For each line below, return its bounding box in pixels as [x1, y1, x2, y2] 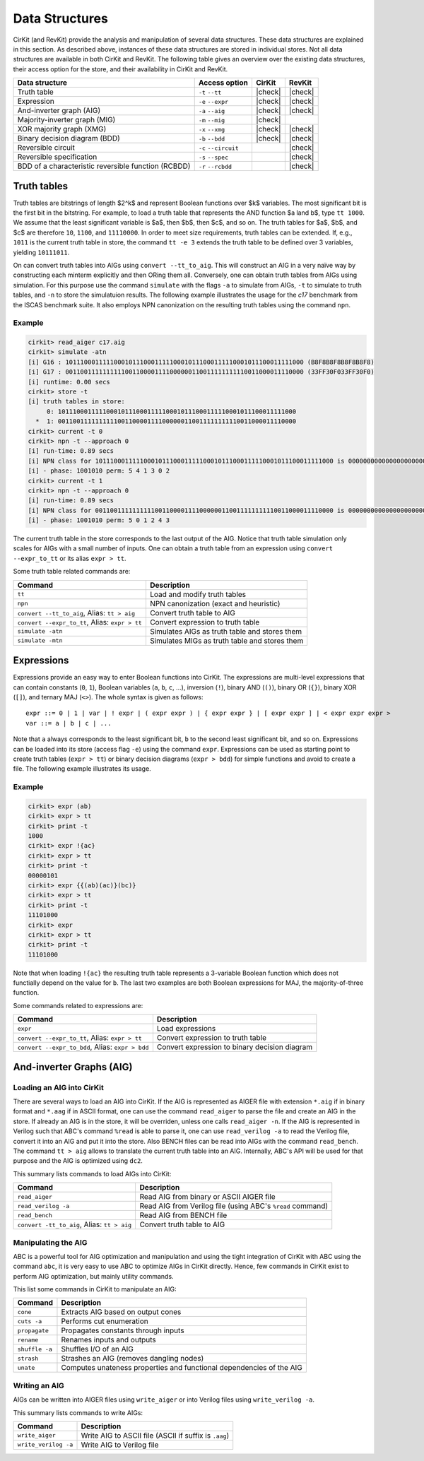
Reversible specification [17, 152, 98, 162]
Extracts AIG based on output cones [61, 1307, 182, 1317]
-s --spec [198, 154, 229, 162]
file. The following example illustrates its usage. [13, 764, 151, 773]
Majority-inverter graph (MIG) [17, 115, 116, 125]
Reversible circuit [17, 143, 76, 153]
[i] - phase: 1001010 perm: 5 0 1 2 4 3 [28, 516, 170, 524]
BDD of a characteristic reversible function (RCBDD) [17, 161, 191, 171]
